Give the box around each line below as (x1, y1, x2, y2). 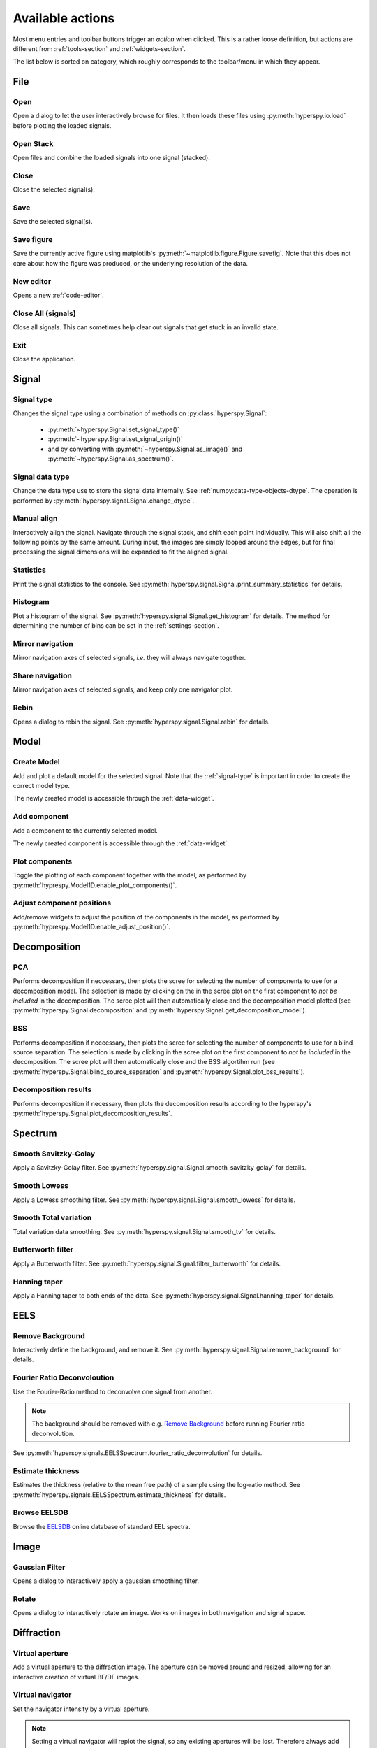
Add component (13, 812, 69, 822)
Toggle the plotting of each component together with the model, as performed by (13, 871, 247, 880)
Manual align (13, 514, 58, 524)
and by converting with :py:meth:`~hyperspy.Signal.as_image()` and (47, 445, 243, 453)
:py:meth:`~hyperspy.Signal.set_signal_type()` (47, 425, 179, 434)
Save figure (13, 235, 53, 245)
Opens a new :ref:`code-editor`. (13, 291, 104, 299)
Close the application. (13, 355, 76, 364)
